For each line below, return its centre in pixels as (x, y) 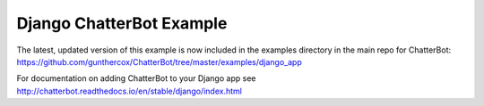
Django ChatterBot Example (122, 23)
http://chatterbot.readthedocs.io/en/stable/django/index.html (129, 91)
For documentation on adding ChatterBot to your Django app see (136, 78)
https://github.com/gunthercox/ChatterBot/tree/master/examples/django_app (159, 61)
